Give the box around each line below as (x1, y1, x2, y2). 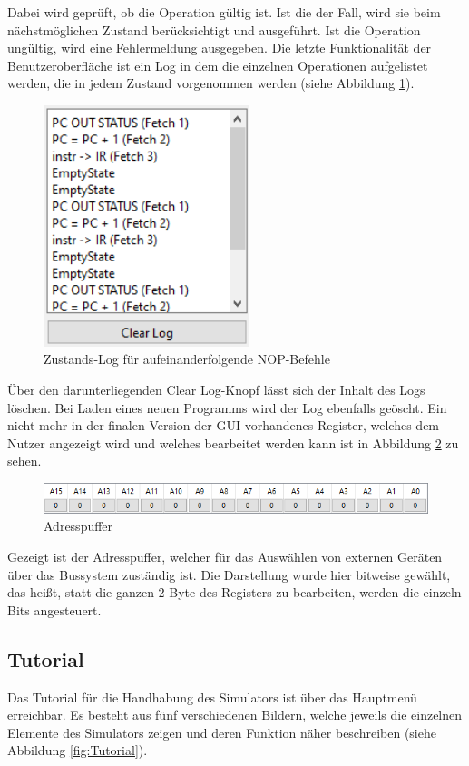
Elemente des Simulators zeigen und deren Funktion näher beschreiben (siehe (7, 722, 436, 741)
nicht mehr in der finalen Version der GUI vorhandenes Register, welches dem (7, 416, 440, 435)
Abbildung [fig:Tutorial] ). (7, 741, 148, 760)
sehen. (7, 451, 42, 470)
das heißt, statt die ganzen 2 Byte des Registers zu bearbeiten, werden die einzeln (7, 583, 462, 602)
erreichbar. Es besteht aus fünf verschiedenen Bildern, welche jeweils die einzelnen (7, 705, 463, 724)
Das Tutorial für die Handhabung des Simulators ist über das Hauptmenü (7, 687, 417, 706)
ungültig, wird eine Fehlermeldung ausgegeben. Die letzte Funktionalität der (7, 38, 432, 57)
